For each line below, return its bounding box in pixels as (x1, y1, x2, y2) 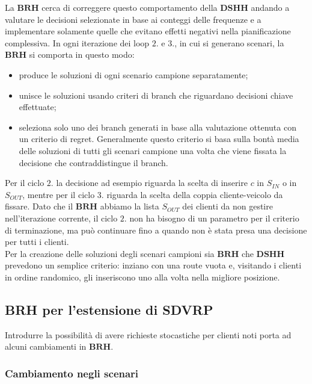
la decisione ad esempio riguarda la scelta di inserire (56, 176, 248, 189)
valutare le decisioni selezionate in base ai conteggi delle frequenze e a (5, 13, 262, 25)
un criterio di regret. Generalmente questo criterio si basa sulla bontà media (19, 132, 299, 145)
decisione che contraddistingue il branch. (19, 156, 168, 169)
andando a (251, 1, 290, 13)
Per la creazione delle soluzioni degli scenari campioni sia (5, 247, 215, 259)
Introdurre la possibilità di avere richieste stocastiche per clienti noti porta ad (5, 328, 292, 341)
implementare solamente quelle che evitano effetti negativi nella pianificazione (5, 25, 291, 37)
